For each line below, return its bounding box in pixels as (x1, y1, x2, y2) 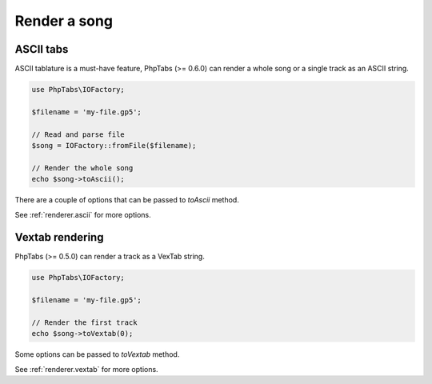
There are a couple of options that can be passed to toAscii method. (14, 195, 239, 205)
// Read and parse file (31, 130, 126, 139)
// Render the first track (31, 318, 138, 327)
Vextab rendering (14, 230, 104, 244)
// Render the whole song (31, 163, 134, 172)
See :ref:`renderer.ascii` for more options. (14, 210, 151, 219)
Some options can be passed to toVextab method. (14, 350, 180, 359)
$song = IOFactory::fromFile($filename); (31, 141, 197, 150)
